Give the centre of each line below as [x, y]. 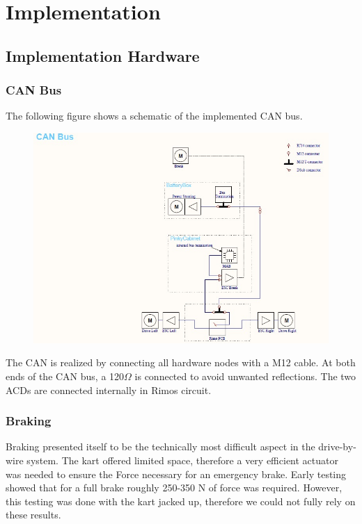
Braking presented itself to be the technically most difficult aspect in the [160, 447]
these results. [33, 515]
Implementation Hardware [103, 55]
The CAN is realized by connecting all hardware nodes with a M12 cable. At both [181, 362]
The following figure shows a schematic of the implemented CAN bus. [154, 116]
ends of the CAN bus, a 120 [65, 376]
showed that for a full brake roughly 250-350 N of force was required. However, [174, 488]
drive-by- [337, 447]
